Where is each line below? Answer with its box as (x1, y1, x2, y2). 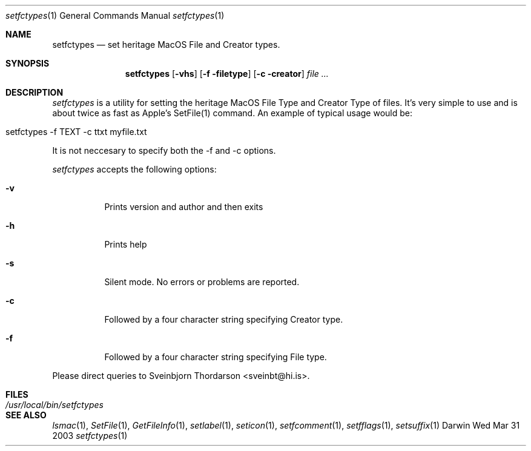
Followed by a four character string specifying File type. (104, 352, 327, 362)
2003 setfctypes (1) (52, 430, 128, 441)
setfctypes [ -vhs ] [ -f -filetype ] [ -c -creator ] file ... (125, 68, 329, 79)
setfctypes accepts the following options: (52, 164, 217, 174)
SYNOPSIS (5, 58, 50, 68)
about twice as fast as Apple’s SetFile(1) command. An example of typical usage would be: (52, 108, 412, 118)
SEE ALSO (5, 410, 47, 420)
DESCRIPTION (5, 87, 64, 97)
